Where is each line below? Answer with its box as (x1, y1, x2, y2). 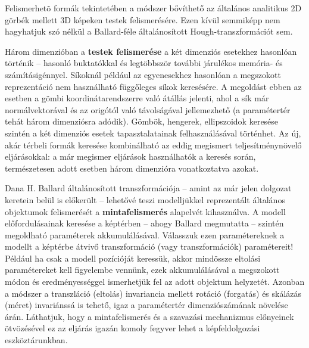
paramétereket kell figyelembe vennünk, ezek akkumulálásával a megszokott (5, 263, 280, 276)
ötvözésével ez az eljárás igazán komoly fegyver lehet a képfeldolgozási (5, 322, 260, 334)
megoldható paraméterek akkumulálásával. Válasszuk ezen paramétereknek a (5, 228, 285, 241)
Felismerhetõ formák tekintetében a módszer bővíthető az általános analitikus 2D (5, 2, 302, 14)
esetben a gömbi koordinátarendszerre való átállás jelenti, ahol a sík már (5, 92, 269, 104)
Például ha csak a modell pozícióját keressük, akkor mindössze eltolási (5, 251, 261, 264)
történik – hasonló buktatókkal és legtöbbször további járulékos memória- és (5, 57, 283, 69)
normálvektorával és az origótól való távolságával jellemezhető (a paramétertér (5, 103, 291, 116)
